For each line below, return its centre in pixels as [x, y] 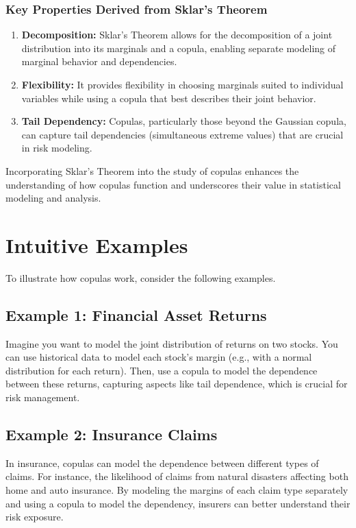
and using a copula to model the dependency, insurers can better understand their [178, 503]
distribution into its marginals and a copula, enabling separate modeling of [179, 48]
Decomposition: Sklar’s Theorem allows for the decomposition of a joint [177, 35]
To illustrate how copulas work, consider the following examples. [141, 277]
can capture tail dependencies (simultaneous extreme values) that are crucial [182, 134]
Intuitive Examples [97, 244]
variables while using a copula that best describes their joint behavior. [169, 98]
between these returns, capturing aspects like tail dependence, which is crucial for [177, 384]
